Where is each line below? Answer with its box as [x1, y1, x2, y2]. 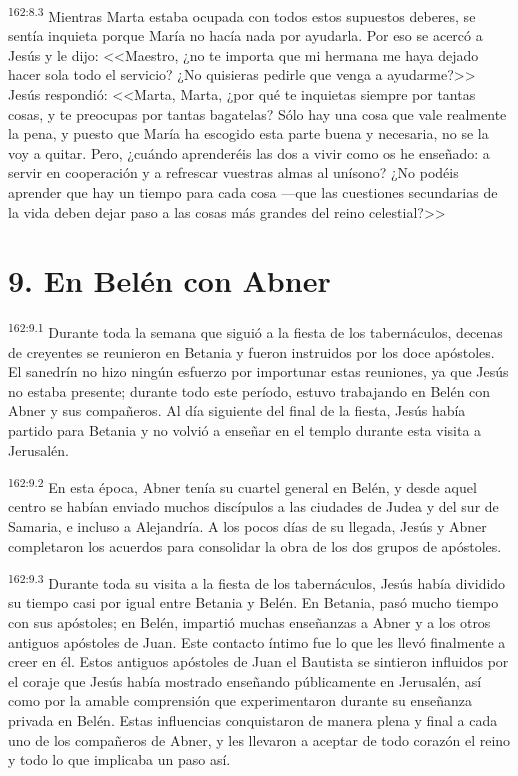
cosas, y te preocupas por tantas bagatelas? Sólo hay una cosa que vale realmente [8, 103, 507, 124]
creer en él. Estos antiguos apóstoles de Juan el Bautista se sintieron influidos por [8, 651, 509, 672]
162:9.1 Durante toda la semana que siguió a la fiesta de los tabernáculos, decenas [8, 319, 503, 342]
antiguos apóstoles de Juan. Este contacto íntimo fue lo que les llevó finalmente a [8, 631, 506, 652]
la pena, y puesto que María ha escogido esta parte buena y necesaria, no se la [8, 123, 489, 144]
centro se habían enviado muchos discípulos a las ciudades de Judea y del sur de [8, 496, 499, 517]
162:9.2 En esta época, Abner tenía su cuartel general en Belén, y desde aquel [8, 474, 477, 497]
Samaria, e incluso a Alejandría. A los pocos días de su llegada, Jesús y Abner [8, 515, 487, 536]
